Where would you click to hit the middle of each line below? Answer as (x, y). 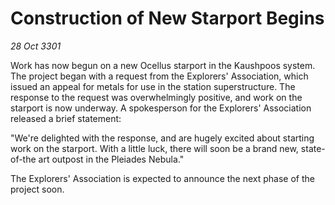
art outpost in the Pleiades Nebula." (111, 159)
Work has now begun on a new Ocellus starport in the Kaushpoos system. (163, 65)
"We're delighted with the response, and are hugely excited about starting (162, 138)
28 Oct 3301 (36, 46)
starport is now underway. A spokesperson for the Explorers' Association (161, 108)
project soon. (37, 189)
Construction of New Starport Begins (167, 18)
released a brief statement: (66, 118)
